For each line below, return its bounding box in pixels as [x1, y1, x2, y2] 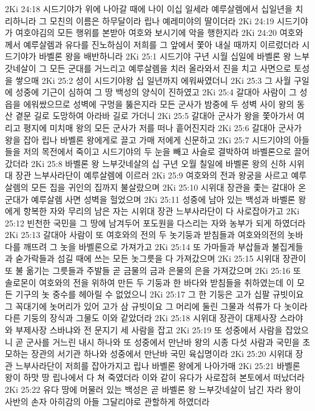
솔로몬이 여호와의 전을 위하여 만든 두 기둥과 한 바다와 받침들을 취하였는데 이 [5, 276, 294, 288]
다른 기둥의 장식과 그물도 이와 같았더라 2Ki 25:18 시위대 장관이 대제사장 [5, 311, 277, 324]
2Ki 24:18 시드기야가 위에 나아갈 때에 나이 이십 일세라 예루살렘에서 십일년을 [5, 2, 293, 15]
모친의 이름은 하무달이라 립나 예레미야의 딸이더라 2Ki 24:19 [49, 14, 274, 27]
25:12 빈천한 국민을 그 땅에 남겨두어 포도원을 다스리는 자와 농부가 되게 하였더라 [5, 216, 306, 229]
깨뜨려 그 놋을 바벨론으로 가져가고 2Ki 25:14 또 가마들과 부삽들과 [23, 240, 269, 253]
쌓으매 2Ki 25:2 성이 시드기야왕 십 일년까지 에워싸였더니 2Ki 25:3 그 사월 [15, 73, 291, 86]
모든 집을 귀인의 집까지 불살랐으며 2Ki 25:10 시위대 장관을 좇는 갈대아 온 [31, 180, 307, 193]
